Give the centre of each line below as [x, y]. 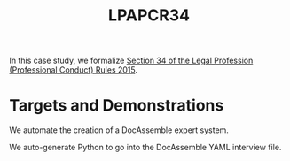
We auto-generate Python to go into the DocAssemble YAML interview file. [145, 148]
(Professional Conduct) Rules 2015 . [74, 70]
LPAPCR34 [149, 15]
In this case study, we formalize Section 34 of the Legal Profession [131, 61]
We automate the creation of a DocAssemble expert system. [119, 130]
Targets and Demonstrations [117, 106]
